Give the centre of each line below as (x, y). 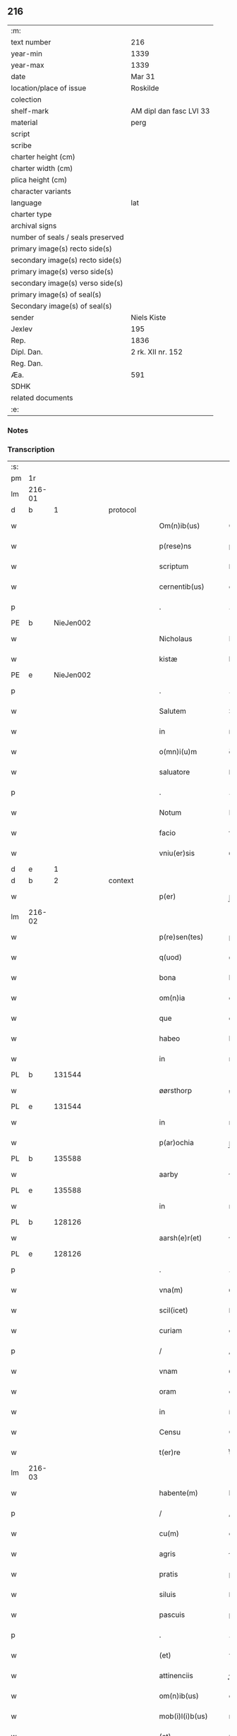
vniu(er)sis (177, 854)
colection (26, 100)
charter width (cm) (42, 168)
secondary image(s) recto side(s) (66, 260)
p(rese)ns (175, 546)
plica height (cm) (39, 179)
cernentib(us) (182, 587)
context (121, 880)
